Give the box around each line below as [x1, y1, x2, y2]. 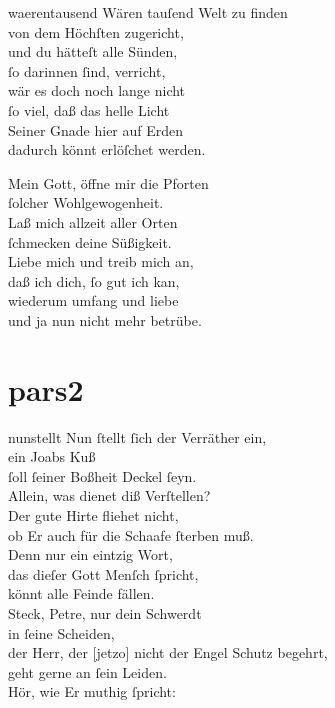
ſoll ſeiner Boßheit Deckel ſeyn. [8, 465, 197, 486]
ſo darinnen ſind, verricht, [8, 60, 166, 81]
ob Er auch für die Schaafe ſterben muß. [8, 524, 254, 545]
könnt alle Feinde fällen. [8, 583, 155, 604]
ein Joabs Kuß [8, 446, 96, 467]
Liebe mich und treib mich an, [8, 251, 194, 272]
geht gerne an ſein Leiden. [8, 661, 167, 682]
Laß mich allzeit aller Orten [8, 211, 178, 232]
